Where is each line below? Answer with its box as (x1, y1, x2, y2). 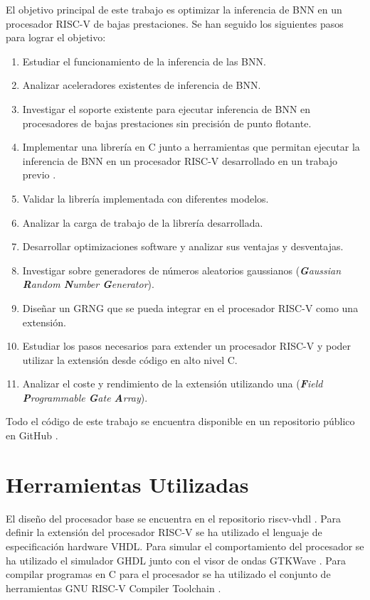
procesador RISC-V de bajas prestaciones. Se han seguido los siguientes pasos (6, 16, 344, 31)
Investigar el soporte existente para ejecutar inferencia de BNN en (22, 101, 311, 116)
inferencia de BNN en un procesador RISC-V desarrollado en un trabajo (22, 153, 337, 168)
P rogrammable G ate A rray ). (22, 390, 148, 405)
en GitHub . (6, 428, 58, 443)
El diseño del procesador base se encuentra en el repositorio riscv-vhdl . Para (6, 510, 341, 525)
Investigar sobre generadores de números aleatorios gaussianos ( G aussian (22, 262, 342, 277)
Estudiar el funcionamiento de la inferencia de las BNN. (22, 53, 266, 68)
